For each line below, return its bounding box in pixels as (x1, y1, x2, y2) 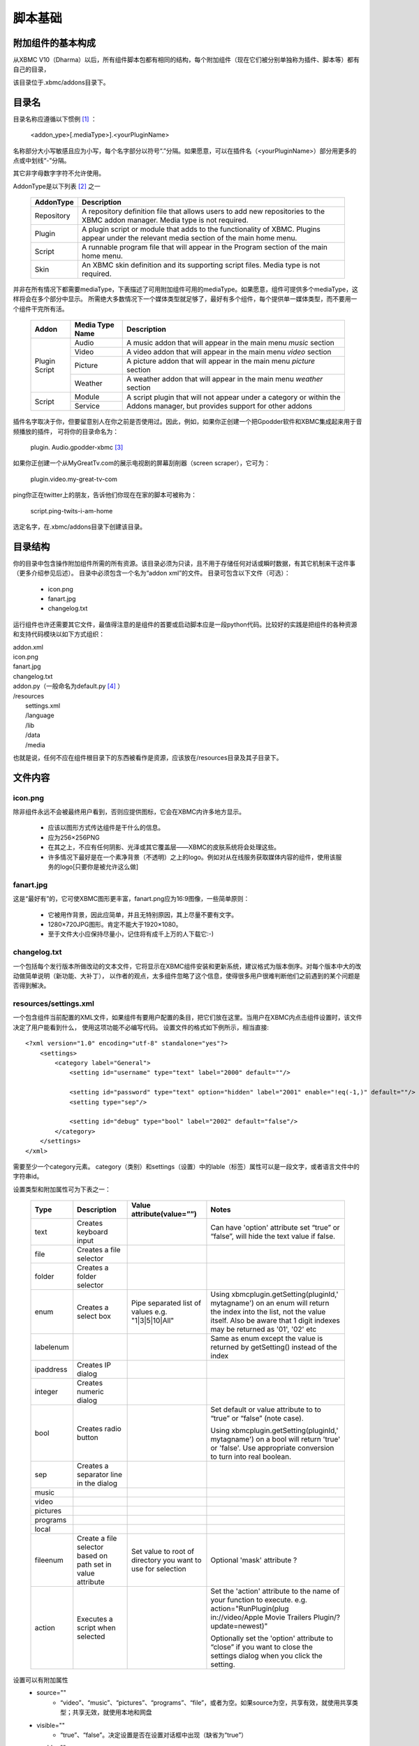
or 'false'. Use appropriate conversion (210, 1443, 335, 1453)
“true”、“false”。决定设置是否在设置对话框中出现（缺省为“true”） (60, 1731, 248, 1739)
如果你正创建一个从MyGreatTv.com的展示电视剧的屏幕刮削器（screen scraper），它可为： (13, 459, 270, 467)
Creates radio (77, 1424, 122, 1434)
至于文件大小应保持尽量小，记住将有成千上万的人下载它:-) (47, 930, 214, 939)
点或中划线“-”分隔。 (13, 156, 71, 164)
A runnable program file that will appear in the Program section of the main (81, 242, 328, 252)
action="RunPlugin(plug (210, 1604, 289, 1613)
